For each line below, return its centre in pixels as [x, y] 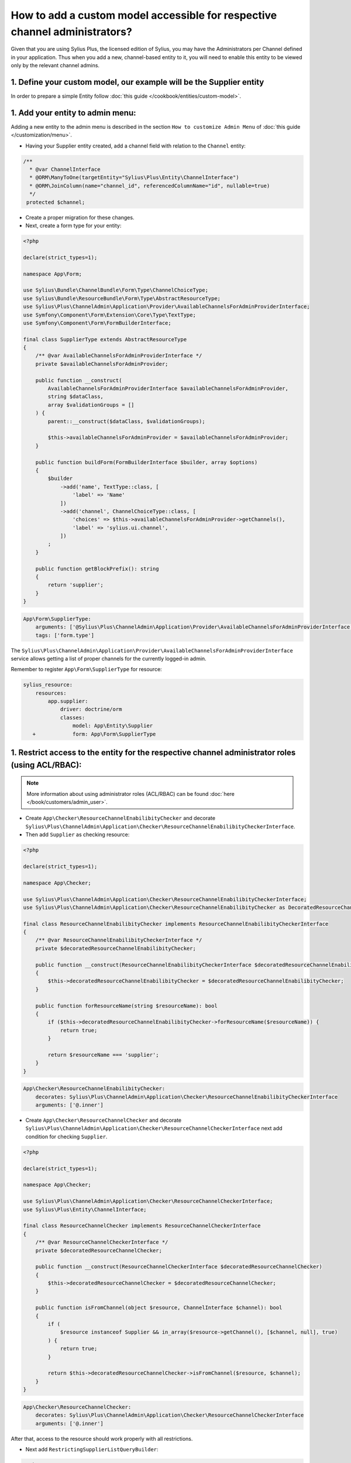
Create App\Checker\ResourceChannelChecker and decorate [103, 1120]
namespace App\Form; [52, 274]
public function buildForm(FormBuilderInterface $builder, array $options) [147, 462]
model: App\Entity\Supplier [113, 726]
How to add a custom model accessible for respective [144, 15]
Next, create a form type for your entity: [73, 226]
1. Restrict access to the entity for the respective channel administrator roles [153, 753]
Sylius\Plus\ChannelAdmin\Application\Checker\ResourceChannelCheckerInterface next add [154, 1128]
